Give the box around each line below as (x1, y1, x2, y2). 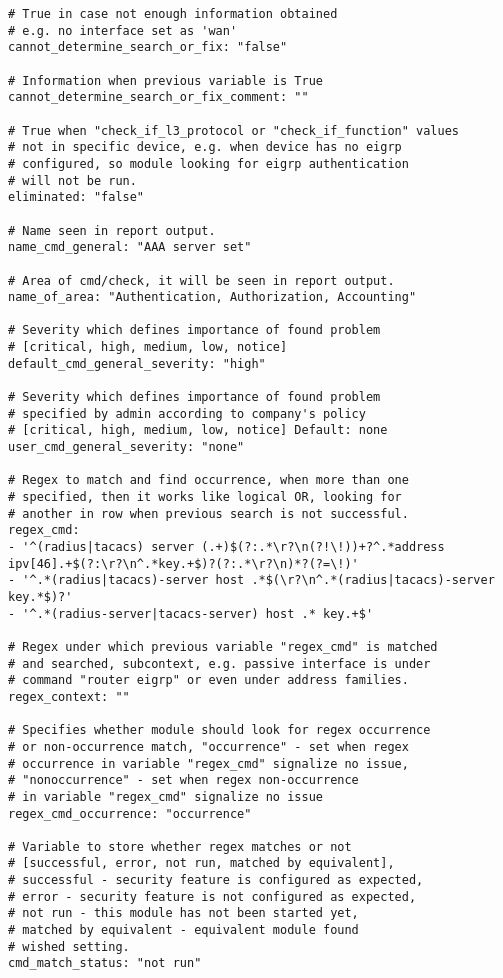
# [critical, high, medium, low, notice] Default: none (8, 423, 388, 438)
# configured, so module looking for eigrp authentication (8, 156, 409, 171)
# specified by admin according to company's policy (8, 406, 366, 421)
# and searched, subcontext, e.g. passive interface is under (8, 656, 431, 671)
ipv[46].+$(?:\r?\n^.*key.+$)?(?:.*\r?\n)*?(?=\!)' (8, 556, 359, 571)
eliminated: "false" (8, 190, 145, 205)
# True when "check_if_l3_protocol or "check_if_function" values (8, 123, 460, 138)
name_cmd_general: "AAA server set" (8, 240, 252, 255)
